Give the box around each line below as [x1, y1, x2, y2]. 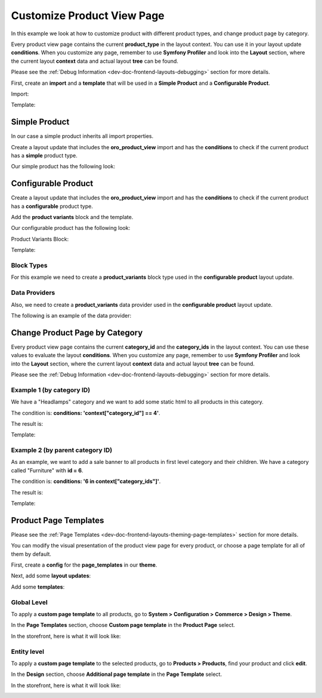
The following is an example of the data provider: [11, 312, 131, 319]
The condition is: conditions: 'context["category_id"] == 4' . [11, 409, 160, 416]
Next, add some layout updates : [11, 572, 91, 579]
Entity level [11, 647, 45, 656]
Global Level [11, 598, 48, 606]
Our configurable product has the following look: [11, 225, 131, 232]
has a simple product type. [11, 152, 78, 159]
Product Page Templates [11, 515, 104, 525]
